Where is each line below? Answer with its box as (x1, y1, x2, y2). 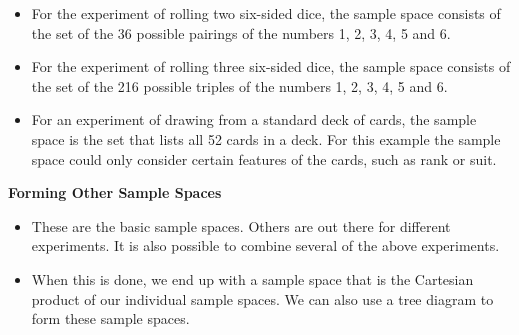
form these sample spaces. (31, 308, 190, 329)
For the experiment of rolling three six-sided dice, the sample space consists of (31, 56, 511, 77)
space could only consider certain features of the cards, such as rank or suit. (31, 148, 497, 169)
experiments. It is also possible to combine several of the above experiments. (31, 235, 500, 256)
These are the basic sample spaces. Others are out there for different (31, 215, 451, 236)
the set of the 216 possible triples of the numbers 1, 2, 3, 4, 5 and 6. (31, 75, 448, 96)
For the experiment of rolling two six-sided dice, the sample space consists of (31, 3, 501, 23)
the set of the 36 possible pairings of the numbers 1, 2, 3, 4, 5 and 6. (31, 22, 451, 43)
